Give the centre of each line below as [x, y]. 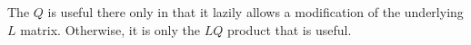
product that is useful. [289, 29]
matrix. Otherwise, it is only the [110, 29]
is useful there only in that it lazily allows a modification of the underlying [256, 12]
